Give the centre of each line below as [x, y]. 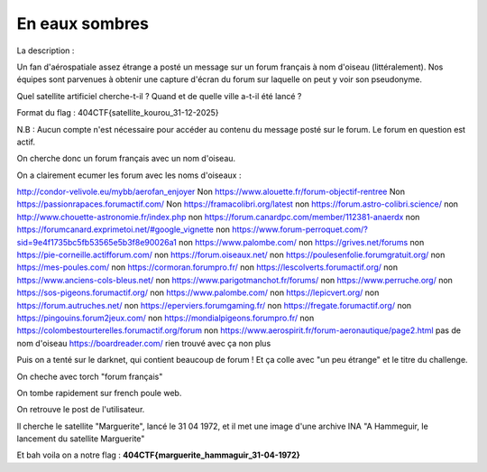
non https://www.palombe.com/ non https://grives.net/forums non [302, 242]
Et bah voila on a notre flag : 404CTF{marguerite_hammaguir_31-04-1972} [159, 455]
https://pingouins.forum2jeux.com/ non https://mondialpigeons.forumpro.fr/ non [165, 318]
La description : [46, 51]
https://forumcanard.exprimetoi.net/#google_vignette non [123, 229]
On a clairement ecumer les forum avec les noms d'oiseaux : [129, 175]
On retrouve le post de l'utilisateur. [81, 410]
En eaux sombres [83, 23]
